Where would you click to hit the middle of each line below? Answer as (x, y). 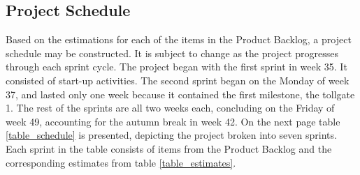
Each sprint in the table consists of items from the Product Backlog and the (169, 148)
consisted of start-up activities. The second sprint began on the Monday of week (178, 80)
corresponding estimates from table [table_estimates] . (121, 162)
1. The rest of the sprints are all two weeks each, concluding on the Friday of (170, 108)
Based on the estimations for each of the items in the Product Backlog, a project (179, 39)
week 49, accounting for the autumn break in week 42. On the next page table (173, 121)
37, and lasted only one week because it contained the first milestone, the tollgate (180, 94)
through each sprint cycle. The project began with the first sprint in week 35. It (177, 67)
